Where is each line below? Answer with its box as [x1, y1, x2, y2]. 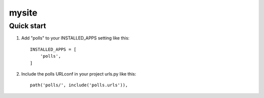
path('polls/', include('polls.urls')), [30, 82, 128, 88]
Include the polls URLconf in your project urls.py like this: [21, 71, 136, 77]
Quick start [9, 21, 46, 30]
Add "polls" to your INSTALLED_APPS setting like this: [21, 35, 130, 41]
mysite [9, 7, 38, 18]
